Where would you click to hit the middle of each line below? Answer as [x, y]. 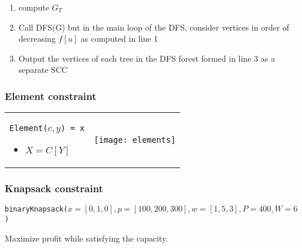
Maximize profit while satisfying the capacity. [86, 238]
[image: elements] [135, 140]
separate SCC [43, 70]
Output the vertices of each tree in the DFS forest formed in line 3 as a [147, 58]
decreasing [37, 38]
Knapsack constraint [54, 188]
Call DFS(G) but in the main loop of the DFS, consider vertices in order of [154, 27]
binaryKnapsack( [36, 210]
